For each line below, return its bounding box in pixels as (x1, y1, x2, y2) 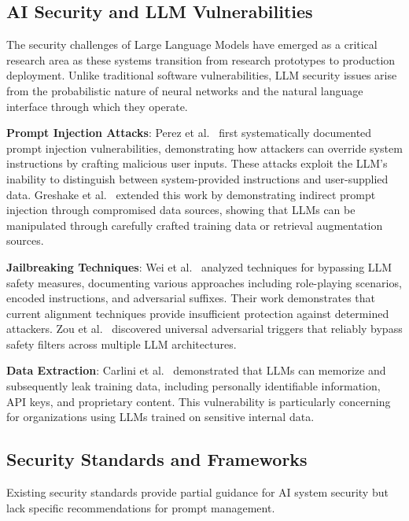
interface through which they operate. (6, 98, 188, 114)
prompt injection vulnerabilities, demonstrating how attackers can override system (6, 139, 403, 156)
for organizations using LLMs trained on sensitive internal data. (6, 408, 315, 425)
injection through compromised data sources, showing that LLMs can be (6, 201, 356, 218)
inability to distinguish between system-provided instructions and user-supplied (6, 170, 389, 187)
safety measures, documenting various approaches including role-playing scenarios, (6, 274, 402, 290)
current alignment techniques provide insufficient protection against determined (6, 305, 389, 321)
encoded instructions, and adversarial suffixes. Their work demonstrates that (6, 290, 375, 306)
